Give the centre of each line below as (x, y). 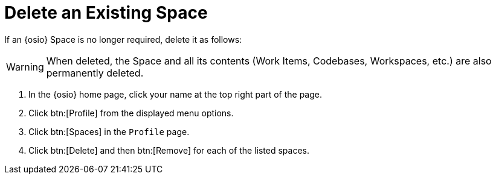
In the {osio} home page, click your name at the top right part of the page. (176, 94)
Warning (25, 67)
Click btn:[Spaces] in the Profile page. (109, 131)
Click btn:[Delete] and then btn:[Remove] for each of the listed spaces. (169, 150)
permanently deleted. (95, 73)
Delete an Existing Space (106, 13)
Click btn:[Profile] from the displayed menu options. (131, 113)
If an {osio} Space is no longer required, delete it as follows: (123, 39)
